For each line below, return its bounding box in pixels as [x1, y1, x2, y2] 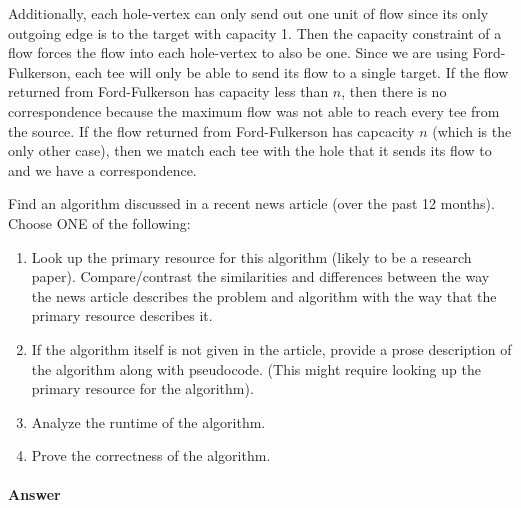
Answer [8, 484, 61, 505]
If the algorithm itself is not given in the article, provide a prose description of [31, 338, 512, 359]
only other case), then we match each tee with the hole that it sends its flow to [8, 140, 492, 161]
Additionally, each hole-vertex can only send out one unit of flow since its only [8, 3, 489, 23]
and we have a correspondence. [8, 159, 197, 180]
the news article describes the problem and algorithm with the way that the [31, 285, 497, 306]
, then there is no [341, 81, 447, 102]
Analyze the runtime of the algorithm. [31, 411, 266, 432]
